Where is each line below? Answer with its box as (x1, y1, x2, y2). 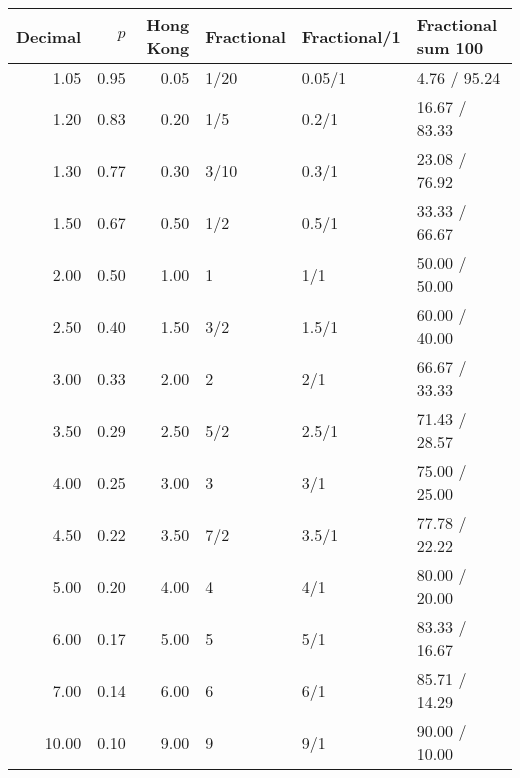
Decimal (16, 24, 82, 48)
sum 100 (416, 36, 484, 59)
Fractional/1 (301, 24, 401, 48)
